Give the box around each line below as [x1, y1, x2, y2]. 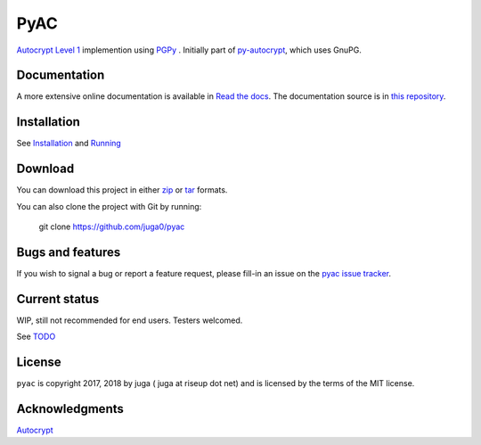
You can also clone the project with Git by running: [16, 201, 202, 211]
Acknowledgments [16, 401, 125, 416]
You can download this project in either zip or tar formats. [16, 185, 228, 195]
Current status [16, 291, 100, 307]
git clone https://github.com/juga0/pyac [38, 221, 185, 232]
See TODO [16, 331, 56, 342]
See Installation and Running [16, 138, 122, 149]
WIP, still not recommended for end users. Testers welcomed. [16, 315, 243, 326]
